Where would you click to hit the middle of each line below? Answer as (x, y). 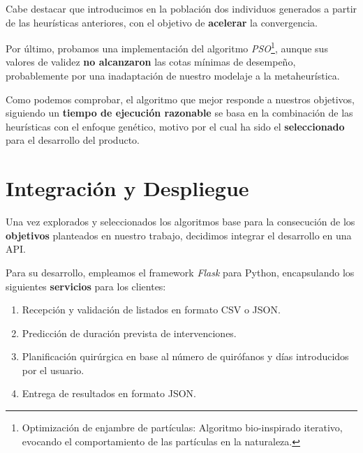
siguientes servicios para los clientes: (86, 286)
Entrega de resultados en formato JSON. (109, 393)
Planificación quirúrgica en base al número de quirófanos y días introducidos (185, 356)
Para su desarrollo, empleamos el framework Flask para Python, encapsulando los (180, 272)
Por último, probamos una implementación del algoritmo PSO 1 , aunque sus (167, 47)
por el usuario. (53, 370)
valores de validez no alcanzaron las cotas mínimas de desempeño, (151, 62)
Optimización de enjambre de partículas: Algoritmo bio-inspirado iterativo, (182, 428)
